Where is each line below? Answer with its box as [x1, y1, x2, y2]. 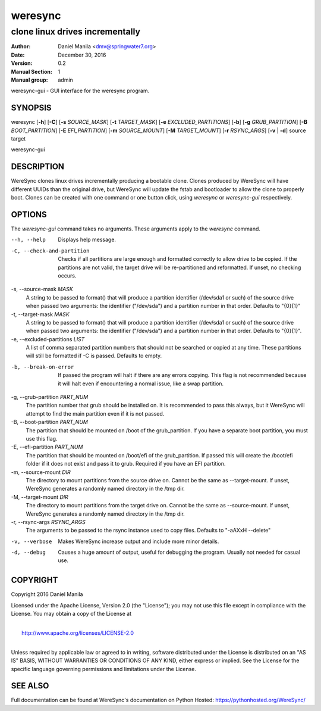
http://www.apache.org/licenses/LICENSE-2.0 [21, 629, 134, 637]
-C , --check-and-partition [11, 247, 90, 254]
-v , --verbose [11, 538, 52, 545]
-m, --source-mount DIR [11, 468, 71, 476]
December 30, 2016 [58, 51, 106, 58]
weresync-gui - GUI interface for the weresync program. [11, 87, 150, 95]
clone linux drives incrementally [11, 26, 141, 37]
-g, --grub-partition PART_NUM [11, 394, 89, 401]
